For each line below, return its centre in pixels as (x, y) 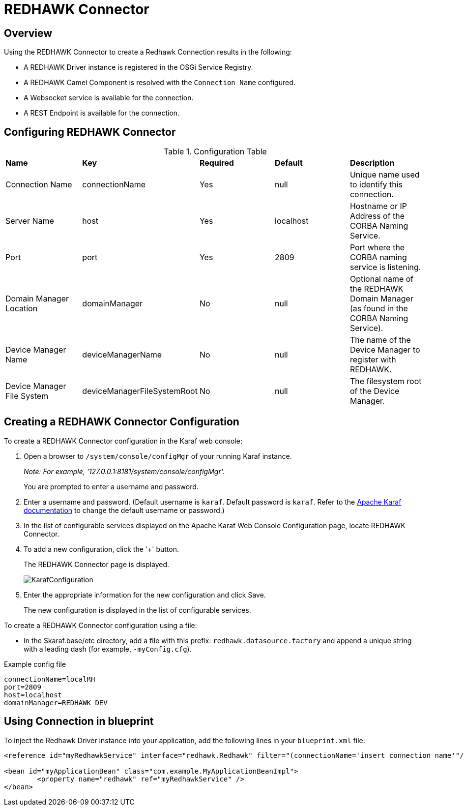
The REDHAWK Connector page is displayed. (97, 564)
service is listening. (385, 267)
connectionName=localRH (50, 679)
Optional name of (382, 279)
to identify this (376, 185)
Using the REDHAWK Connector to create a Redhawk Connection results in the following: (148, 52)
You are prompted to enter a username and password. (111, 486)
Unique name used (385, 175)
